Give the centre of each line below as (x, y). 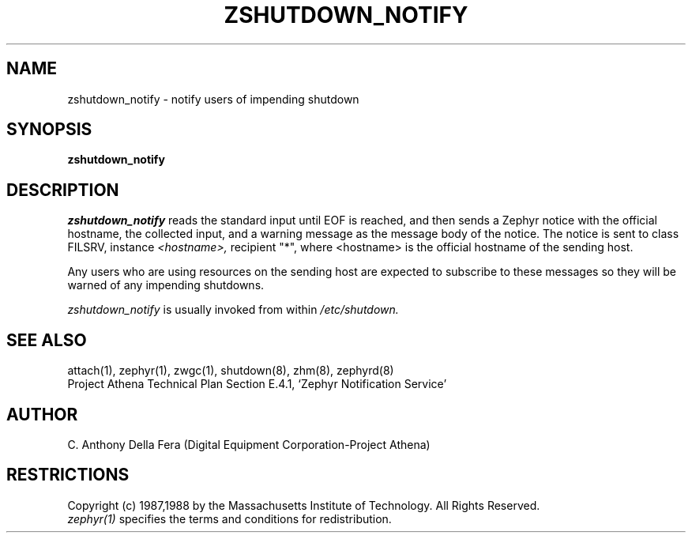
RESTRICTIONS (68, 475)
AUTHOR (42, 414)
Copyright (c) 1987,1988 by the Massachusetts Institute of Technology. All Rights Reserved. (304, 505)
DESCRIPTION (63, 190)
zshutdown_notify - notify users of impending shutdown (213, 99)
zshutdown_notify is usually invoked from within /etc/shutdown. (233, 310)
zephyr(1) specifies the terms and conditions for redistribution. (229, 518)
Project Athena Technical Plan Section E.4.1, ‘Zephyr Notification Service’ (257, 384)
